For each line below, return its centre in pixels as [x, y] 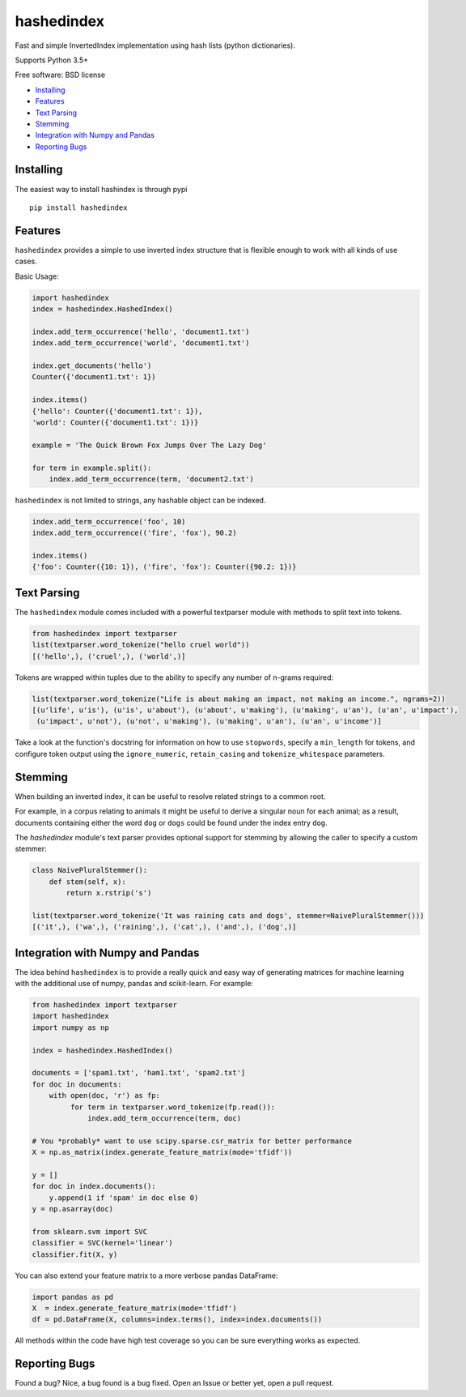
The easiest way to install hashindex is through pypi [101, 189]
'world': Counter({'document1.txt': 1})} [115, 422]
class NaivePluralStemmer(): [90, 870]
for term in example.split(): [92, 468]
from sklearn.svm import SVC [90, 1231]
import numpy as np [70, 1027]
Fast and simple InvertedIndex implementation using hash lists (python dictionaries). [155, 45]
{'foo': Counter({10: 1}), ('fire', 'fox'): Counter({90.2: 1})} [164, 567]
